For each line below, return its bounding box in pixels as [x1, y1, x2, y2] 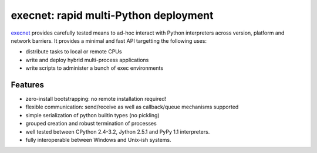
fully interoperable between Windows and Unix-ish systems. [25, 136, 171, 143]
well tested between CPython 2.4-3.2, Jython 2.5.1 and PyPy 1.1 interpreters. [25, 128, 210, 135]
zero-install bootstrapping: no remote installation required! [25, 96, 167, 103]
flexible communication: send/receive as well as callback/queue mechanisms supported [25, 103, 239, 111]
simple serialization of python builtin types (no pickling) [25, 111, 160, 118]
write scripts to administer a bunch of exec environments [25, 64, 164, 72]
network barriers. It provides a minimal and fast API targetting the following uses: [11, 37, 207, 44]
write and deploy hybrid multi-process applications [25, 56, 149, 63]
